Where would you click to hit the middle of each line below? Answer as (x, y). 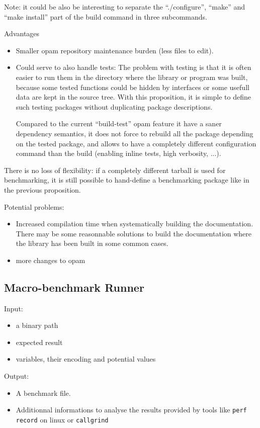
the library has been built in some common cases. (92, 243)
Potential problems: (34, 206)
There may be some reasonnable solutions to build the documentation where (134, 233)
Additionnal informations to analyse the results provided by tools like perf (131, 410)
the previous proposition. (42, 189)
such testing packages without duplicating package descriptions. (114, 106)
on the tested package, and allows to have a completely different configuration (136, 143)
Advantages (22, 33)
